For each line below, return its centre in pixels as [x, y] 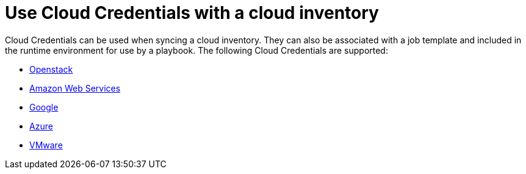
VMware [46, 145]
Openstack [51, 69]
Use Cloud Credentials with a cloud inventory [192, 13]
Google [44, 107]
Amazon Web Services [75, 88]
